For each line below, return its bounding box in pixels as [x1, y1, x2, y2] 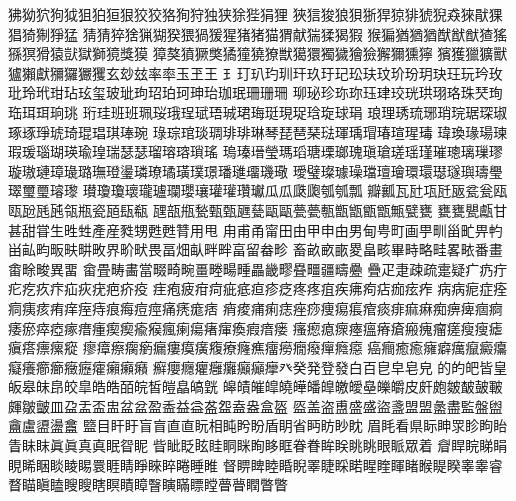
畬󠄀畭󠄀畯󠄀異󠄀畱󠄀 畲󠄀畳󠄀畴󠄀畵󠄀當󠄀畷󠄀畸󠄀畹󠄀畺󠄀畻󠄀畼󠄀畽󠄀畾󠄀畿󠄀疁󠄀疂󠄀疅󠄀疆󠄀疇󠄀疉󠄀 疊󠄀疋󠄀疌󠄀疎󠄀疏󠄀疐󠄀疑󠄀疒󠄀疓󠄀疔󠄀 [8, 258, 508, 279]
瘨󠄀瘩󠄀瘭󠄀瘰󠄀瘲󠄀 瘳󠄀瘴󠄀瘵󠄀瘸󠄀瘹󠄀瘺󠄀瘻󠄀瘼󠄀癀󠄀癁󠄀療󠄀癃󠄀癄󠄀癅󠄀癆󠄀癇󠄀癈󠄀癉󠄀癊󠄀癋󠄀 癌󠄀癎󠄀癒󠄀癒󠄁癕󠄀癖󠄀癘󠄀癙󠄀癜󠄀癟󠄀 [8, 337, 508, 358]
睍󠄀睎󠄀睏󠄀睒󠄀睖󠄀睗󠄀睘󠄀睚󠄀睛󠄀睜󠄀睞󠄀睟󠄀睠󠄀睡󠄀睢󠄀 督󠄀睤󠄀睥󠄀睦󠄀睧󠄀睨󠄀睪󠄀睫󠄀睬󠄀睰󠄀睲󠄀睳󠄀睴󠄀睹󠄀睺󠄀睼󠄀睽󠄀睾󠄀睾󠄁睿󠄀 [8, 454, 503, 475]
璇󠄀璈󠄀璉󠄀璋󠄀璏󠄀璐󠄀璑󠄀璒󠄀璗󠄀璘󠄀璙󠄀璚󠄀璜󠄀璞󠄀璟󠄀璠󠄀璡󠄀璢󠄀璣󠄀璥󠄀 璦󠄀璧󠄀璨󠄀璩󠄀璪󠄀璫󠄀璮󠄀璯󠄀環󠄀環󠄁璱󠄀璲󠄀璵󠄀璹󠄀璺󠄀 [8, 160, 503, 181]
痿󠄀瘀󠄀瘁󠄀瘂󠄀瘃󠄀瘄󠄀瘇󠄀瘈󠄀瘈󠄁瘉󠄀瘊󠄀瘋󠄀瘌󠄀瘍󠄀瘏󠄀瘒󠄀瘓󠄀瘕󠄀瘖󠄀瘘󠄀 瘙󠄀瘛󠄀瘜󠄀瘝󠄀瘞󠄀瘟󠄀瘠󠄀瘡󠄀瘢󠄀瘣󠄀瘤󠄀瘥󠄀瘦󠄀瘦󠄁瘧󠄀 [8, 317, 503, 338]
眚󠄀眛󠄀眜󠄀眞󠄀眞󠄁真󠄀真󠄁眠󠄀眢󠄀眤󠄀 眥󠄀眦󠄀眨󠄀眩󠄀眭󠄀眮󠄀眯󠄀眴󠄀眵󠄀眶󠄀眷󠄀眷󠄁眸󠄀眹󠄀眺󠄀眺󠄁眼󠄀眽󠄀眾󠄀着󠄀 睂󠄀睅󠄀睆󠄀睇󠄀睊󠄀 [8, 435, 508, 456]
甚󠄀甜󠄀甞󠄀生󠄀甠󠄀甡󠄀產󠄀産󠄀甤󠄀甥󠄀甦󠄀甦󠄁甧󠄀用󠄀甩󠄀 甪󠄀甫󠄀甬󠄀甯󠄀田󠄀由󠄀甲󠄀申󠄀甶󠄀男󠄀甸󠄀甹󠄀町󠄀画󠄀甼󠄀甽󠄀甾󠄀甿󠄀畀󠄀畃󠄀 [8, 219, 503, 240]
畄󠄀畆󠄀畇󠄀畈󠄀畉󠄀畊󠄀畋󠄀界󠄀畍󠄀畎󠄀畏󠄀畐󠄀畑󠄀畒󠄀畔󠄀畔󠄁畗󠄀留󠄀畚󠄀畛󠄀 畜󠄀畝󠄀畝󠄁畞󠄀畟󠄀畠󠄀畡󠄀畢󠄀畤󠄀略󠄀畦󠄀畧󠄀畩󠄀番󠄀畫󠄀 [8, 239, 503, 260]
